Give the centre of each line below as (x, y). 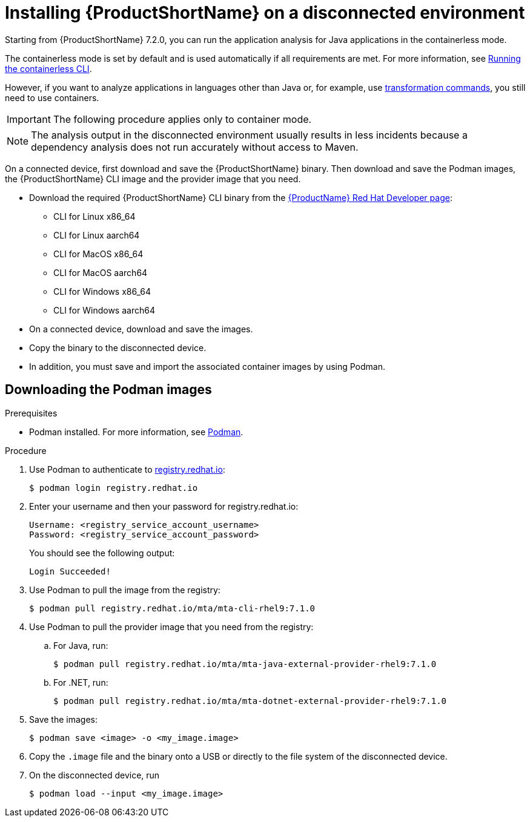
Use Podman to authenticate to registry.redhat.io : (127, 469)
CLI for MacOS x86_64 (98, 254)
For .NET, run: (81, 682)
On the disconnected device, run (94, 775)
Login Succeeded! (70, 571)
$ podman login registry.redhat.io (114, 488)
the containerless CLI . (48, 68)
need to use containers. (52, 97)
